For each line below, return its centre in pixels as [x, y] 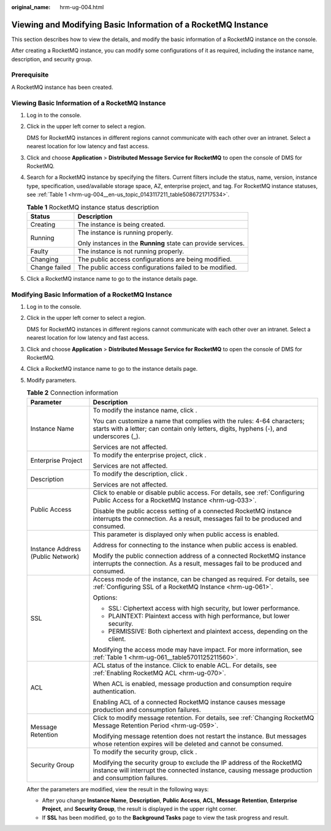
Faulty [39, 251]
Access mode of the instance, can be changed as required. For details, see [201, 579]
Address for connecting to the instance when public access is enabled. [195, 545]
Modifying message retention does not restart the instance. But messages [200, 736]
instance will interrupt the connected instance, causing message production [203, 770]
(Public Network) [55, 556]
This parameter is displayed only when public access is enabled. [186, 534]
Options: [105, 598]
